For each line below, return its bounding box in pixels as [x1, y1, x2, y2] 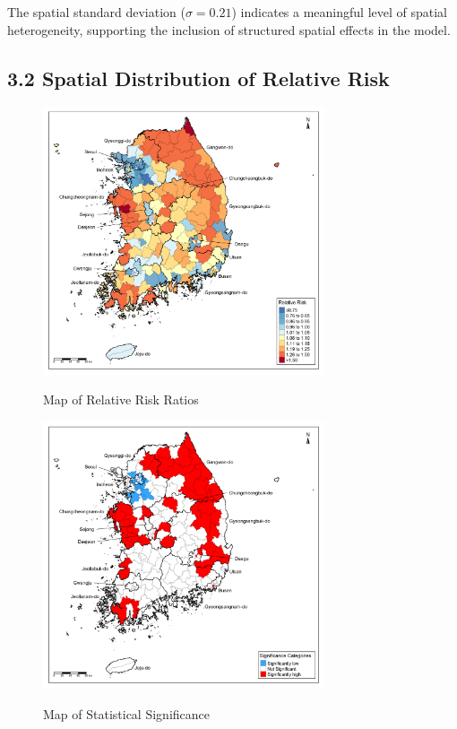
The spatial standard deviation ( [7, 3, 185, 21]
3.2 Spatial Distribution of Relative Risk [7, 64, 390, 91]
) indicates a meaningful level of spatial [231, 3, 448, 21]
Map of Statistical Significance [43, 704, 210, 723]
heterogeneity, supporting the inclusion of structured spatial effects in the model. [7, 20, 451, 39]
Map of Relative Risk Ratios [43, 390, 199, 409]
